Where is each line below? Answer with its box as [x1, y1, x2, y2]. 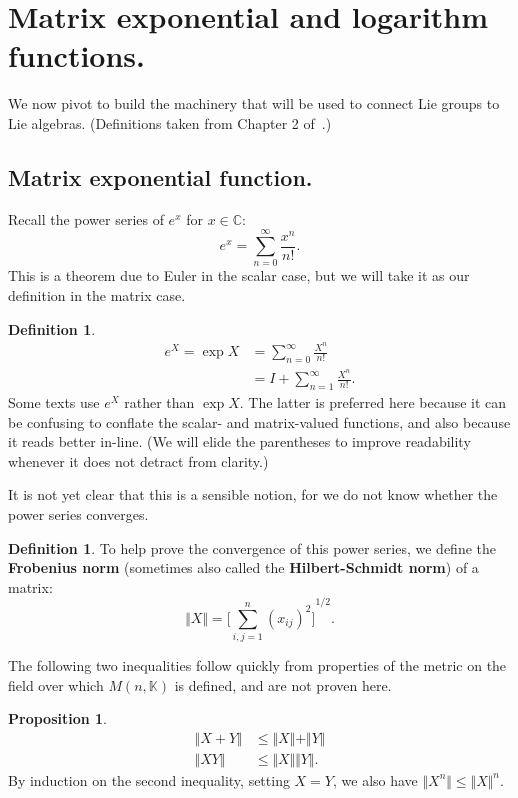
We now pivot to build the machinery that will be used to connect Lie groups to [8, 93, 500, 114]
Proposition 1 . [8, 708, 107, 729]
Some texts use [8, 392, 100, 413]
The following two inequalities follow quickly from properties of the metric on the [8, 654, 507, 675]
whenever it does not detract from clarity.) [8, 450, 269, 471]
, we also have [332, 769, 418, 790]
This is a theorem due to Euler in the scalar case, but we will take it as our [8, 265, 470, 286]
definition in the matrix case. [8, 285, 186, 306]
